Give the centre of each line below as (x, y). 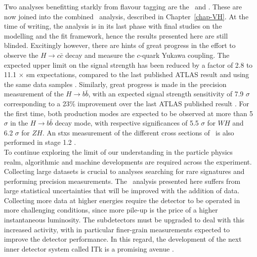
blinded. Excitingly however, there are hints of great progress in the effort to (120, 45)
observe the (21, 55)
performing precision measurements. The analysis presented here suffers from (122, 181)
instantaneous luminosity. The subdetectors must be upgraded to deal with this (124, 220)
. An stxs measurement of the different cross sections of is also (138, 132)
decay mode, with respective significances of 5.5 (127, 123)
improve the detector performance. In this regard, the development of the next (123, 239)
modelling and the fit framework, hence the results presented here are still (116, 35)
